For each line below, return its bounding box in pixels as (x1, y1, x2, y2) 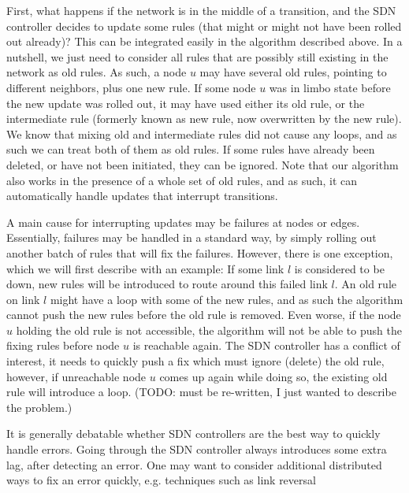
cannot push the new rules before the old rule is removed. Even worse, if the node (6, 306, 401, 323)
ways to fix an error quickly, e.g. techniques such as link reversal (6, 472, 316, 488)
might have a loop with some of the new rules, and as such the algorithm (50, 291, 403, 307)
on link (6, 291, 40, 307)
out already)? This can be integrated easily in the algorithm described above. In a (6, 33, 403, 50)
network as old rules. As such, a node (6, 64, 187, 80)
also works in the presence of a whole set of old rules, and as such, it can (6, 172, 358, 188)
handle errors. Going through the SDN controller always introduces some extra (6, 441, 387, 458)
